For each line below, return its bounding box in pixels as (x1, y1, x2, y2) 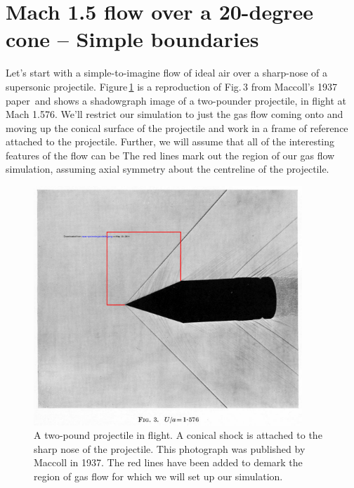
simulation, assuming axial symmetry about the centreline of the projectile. (6, 161, 329, 176)
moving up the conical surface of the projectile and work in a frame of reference (6, 120, 348, 135)
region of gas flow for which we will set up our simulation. (34, 468, 283, 483)
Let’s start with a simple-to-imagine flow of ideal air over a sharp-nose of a (6, 65, 328, 80)
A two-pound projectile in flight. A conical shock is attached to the (34, 428, 322, 442)
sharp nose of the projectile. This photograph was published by (34, 441, 306, 456)
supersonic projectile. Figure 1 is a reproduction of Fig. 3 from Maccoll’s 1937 (6, 79, 337, 93)
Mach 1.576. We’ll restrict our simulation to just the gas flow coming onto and (6, 107, 343, 121)
